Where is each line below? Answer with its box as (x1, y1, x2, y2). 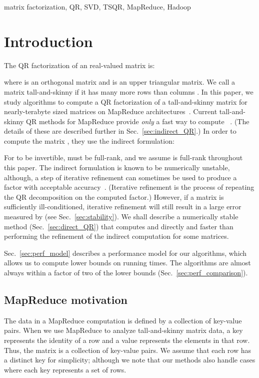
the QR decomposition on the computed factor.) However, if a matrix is (4, 191, 224, 202)
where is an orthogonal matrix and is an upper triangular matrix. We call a (4, 77, 235, 87)
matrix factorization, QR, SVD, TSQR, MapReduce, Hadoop (4, 2, 191, 12)
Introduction (4, 31, 93, 51)
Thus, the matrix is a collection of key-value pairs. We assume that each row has (4, 344, 251, 355)
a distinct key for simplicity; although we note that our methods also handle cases (4, 354, 255, 365)
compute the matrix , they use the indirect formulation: (4, 135, 174, 146)
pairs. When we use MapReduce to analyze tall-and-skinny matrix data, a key (4, 325, 243, 335)
